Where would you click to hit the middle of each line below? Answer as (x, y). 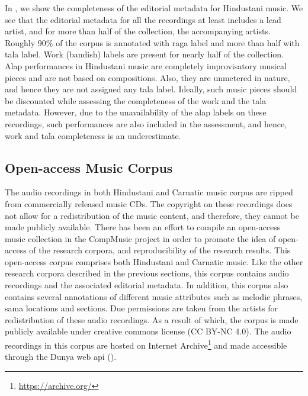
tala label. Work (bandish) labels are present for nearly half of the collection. (145, 54)
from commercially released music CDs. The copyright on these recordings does (149, 203)
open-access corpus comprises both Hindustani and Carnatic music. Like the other (154, 261)
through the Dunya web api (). (61, 357)
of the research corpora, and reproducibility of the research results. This (160, 250)
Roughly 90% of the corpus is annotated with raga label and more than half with (152, 42)
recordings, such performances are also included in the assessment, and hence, (146, 123)
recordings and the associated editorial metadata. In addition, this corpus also (147, 285)
